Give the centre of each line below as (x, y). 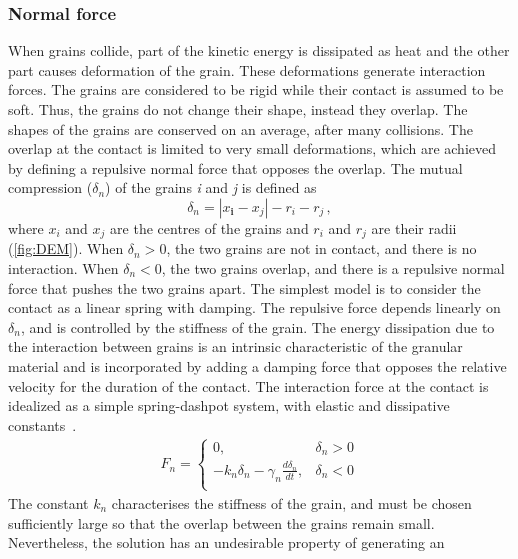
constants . (42, 424)
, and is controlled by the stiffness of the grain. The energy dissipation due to (257, 326)
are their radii (414, 227)
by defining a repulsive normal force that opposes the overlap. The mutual (235, 167)
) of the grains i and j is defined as (211, 187)
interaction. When (63, 268)
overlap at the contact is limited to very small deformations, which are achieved (252, 148)
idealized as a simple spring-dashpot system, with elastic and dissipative (229, 405)
